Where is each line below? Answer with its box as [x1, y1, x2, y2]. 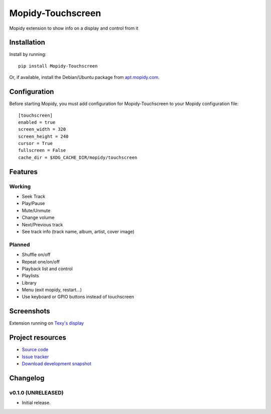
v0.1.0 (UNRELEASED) [9, 389, 64, 396]
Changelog [9, 374, 45, 382]
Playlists [22, 273, 39, 279]
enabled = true [18, 119, 56, 125]
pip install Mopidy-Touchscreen [18, 63, 98, 69]
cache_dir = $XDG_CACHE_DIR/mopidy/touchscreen [18, 154, 138, 160]
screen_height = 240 [18, 133, 69, 139]
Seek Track [22, 194, 45, 200]
